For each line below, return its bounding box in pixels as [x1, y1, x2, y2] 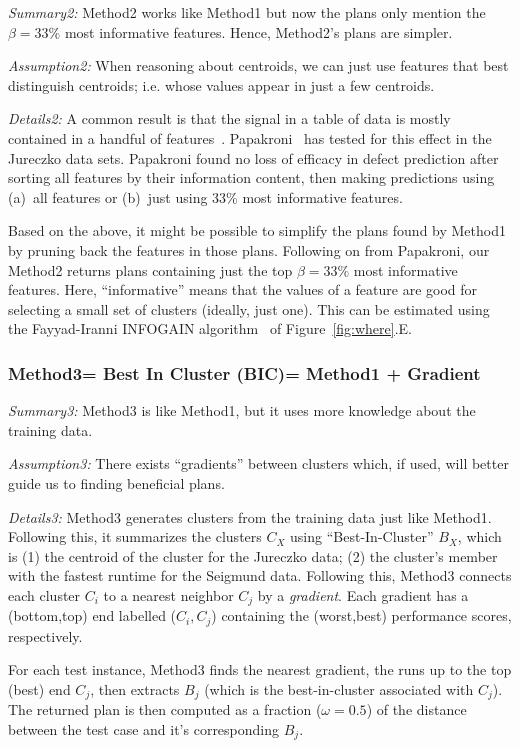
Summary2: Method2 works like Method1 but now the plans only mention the [8, 2, 486, 22]
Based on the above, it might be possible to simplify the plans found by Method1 [8, 220, 506, 241]
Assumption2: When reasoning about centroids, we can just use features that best [8, 55, 509, 76]
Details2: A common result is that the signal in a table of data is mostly [8, 108, 451, 129]
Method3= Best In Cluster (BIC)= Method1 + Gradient [8, 360, 481, 385]
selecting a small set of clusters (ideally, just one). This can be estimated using [8, 298, 490, 319]
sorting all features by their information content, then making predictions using [8, 167, 495, 188]
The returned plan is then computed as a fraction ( [8, 699, 322, 720]
